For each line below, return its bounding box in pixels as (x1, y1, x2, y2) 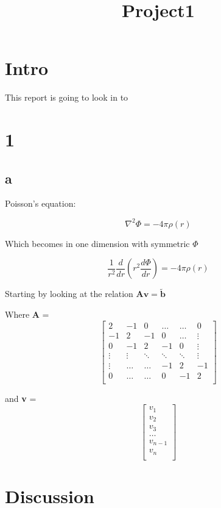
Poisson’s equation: (5, 197, 76, 210)
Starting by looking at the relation (5, 287, 133, 300)
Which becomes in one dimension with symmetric (5, 237, 190, 249)
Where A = (5, 307, 49, 320)
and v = (5, 392, 37, 404)
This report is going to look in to (5, 91, 128, 104)
